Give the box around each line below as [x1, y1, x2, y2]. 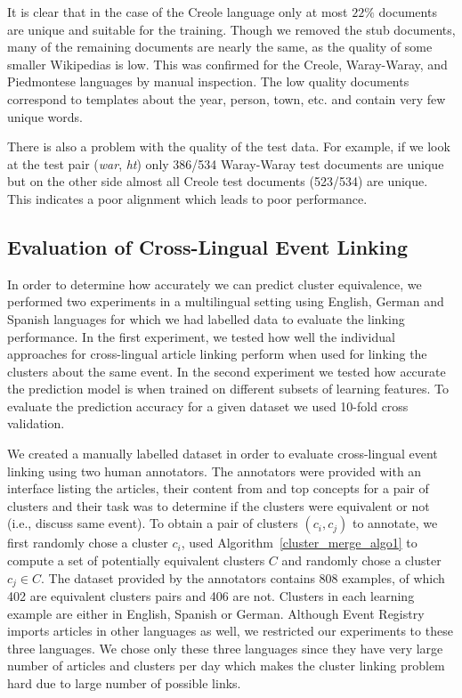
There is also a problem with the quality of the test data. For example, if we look [7, 137, 450, 156]
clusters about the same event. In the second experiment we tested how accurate [7, 361, 446, 380]
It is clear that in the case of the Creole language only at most [7, 3, 348, 20]
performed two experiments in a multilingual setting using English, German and [7, 292, 444, 311]
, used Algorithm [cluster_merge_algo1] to [181, 533, 417, 552]
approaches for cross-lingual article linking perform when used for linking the [7, 345, 427, 363]
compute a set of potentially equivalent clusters [7, 551, 265, 570]
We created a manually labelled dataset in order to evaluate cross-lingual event [7, 444, 438, 463]
